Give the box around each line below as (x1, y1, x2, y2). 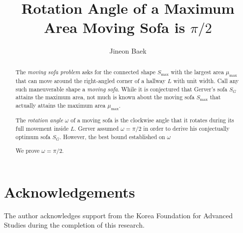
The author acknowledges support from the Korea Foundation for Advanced (4, 210, 233, 220)
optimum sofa (15, 132, 51, 141)
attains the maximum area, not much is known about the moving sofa (15, 93, 195, 101)
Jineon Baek (109, 46, 147, 56)
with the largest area (171, 67, 224, 76)
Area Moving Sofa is (44, 17, 185, 37)
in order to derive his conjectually (143, 124, 230, 132)
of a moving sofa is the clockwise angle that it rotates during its (70, 116, 234, 124)
